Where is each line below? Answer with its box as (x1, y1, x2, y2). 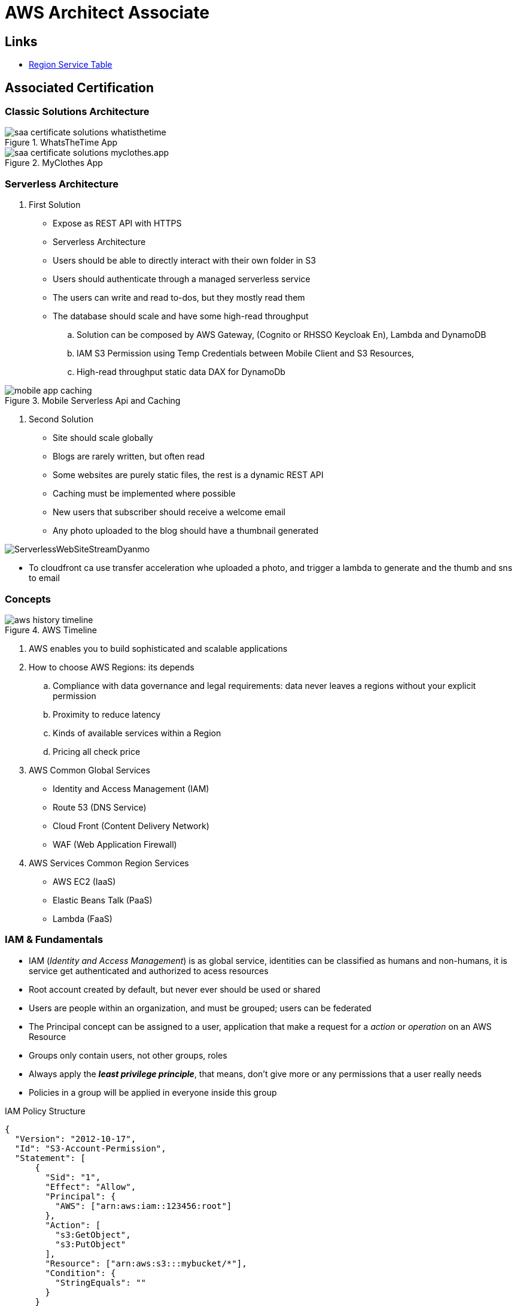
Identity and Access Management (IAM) (53, 783, 209, 794)
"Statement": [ (14, 1153, 86, 1163)
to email (29, 573, 60, 584)
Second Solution (29, 414, 94, 425)
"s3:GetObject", (55, 1229, 131, 1240)
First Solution (29, 199, 81, 210)
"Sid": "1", (45, 1172, 101, 1182)
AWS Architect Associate (5, 2, 209, 23)
